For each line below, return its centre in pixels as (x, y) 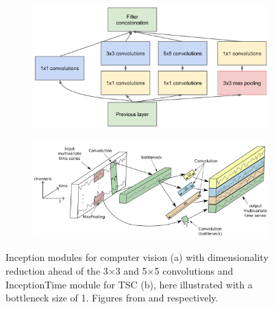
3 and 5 (131, 270)
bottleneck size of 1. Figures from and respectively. (112, 298)
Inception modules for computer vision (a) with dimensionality (137, 257)
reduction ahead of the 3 (57, 270)
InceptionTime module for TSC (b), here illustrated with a (129, 284)
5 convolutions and (194, 270)
